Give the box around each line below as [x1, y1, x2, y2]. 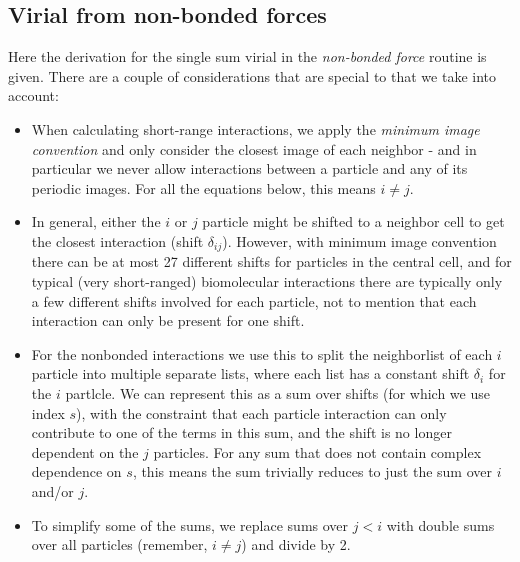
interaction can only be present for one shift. [31, 310, 305, 331]
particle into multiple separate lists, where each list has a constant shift [31, 363, 470, 384]
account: [8, 85, 59, 106]
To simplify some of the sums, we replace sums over [31, 514, 349, 535]
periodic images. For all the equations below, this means [31, 177, 376, 198]
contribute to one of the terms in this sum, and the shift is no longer [31, 422, 452, 443]
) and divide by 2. [241, 534, 351, 555]
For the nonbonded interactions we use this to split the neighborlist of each [31, 343, 493, 364]
